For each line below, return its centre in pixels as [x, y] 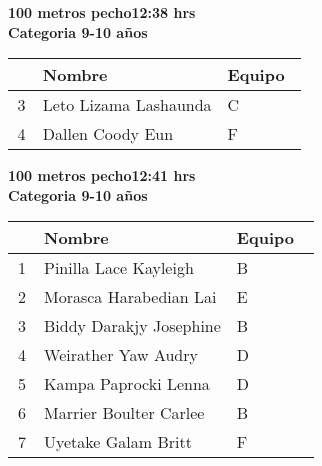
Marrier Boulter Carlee [124, 413]
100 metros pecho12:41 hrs [102, 175]
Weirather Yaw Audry [121, 355]
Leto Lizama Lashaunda [127, 105]
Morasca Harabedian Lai [130, 297]
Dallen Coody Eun [108, 134]
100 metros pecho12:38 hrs [102, 12]
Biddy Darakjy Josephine [132, 326]
